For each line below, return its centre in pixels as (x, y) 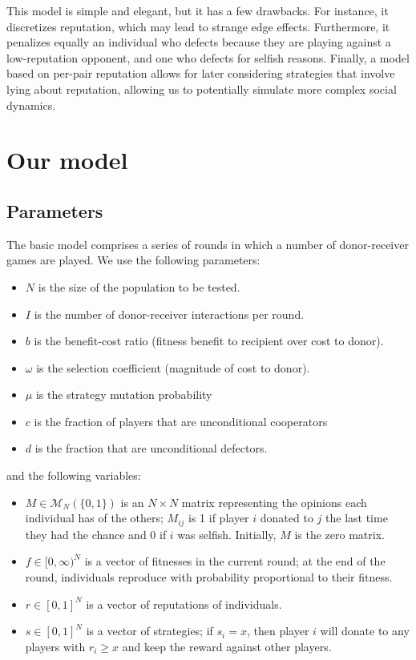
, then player (278, 631)
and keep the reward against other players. (227, 646)
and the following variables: (74, 475)
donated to (287, 518)
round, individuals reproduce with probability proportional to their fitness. (209, 576)
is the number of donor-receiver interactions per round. (169, 314)
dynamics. (31, 105)
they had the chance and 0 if (96, 534)
